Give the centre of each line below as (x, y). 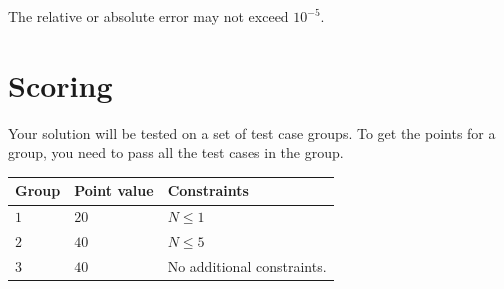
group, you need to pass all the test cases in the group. (176, 152)
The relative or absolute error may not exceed (148, 16)
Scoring (60, 84)
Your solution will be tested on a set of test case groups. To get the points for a (252, 132)
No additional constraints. (247, 265)
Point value (114, 190)
